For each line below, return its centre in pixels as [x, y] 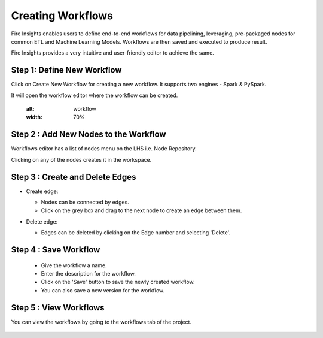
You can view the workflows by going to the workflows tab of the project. [101, 322]
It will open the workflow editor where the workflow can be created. [95, 95]
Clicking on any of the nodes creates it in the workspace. [81, 159]
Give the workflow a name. [74, 265]
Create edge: [42, 191]
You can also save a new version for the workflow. [103, 290]
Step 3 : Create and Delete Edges [74, 177]
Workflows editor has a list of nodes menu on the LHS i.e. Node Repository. [104, 149]
